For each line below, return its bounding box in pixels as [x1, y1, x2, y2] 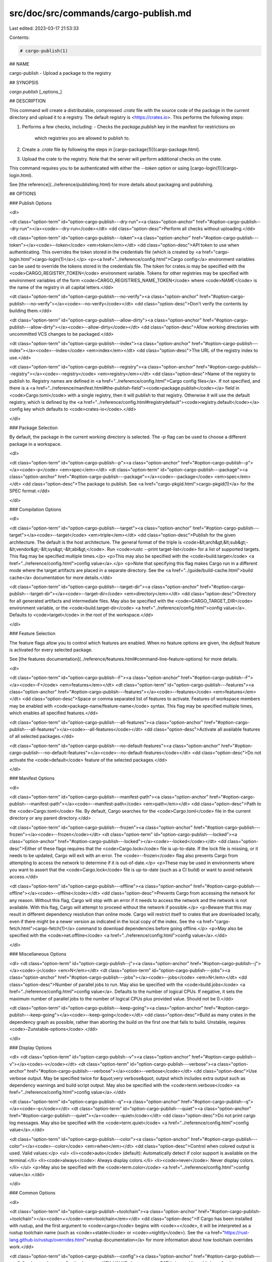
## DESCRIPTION [9, 98, 46, 104]
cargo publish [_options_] [9, 89, 62, 95]
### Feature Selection [9, 630, 55, 637]
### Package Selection [9, 425, 58, 431]
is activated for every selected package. [9, 647, 93, 653]
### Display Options [9, 1044, 52, 1050]
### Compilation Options [9, 506, 61, 512]
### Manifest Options [9, 775, 55, 781]
